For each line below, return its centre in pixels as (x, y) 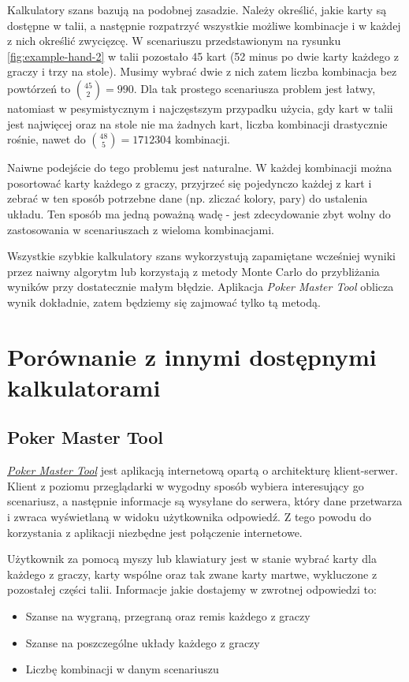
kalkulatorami (84, 387)
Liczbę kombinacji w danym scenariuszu (122, 669)
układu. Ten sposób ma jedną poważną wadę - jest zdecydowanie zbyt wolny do (199, 213)
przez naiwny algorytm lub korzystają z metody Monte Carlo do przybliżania (193, 271)
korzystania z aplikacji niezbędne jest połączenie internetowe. (155, 532)
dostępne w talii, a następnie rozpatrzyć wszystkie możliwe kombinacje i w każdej (204, 25)
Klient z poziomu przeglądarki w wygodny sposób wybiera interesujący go (186, 485)
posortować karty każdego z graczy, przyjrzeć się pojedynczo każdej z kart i (190, 183)
